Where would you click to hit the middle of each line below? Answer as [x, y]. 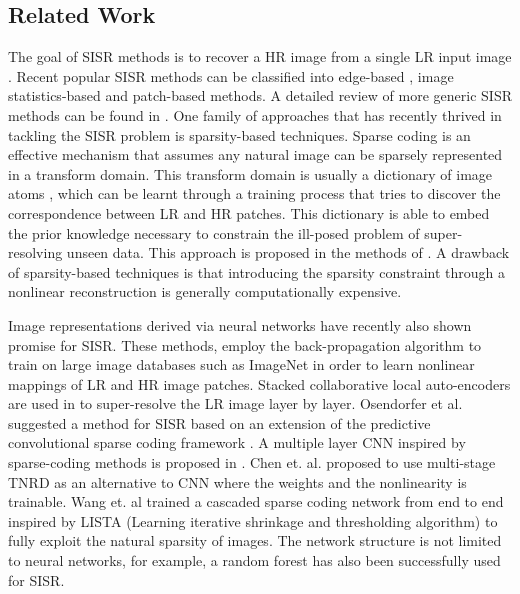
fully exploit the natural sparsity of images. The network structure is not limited [255, 540]
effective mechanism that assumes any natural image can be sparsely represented [255, 154]
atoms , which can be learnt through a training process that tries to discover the [254, 193]
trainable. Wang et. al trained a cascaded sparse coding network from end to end [256, 501]
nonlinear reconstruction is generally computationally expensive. [205, 291]
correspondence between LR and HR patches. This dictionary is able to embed [249, 212]
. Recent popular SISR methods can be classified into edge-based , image [231, 75]
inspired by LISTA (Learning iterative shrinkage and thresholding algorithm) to [253, 520]
